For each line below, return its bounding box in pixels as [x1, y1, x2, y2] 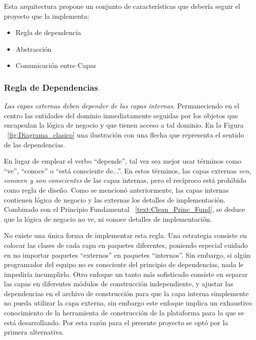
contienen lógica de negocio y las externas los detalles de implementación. [4, 194, 226, 204]
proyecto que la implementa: [4, 10, 90, 21]
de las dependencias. [4, 139, 65, 149]
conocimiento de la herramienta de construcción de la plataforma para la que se [4, 307, 244, 318]
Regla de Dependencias [4, 81, 98, 93]
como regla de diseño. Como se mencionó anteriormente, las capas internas [4, 184, 229, 195]
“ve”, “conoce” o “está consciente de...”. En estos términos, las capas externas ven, [4, 165, 252, 175]
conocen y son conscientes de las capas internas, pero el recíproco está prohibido [4, 175, 246, 185]
